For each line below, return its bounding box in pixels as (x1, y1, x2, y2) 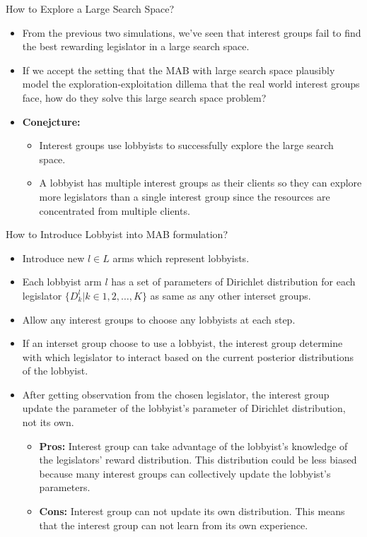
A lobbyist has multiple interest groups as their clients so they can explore (39, 175, 362, 190)
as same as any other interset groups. (150, 288, 311, 302)
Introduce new (22, 250, 85, 265)
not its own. (22, 415, 74, 430)
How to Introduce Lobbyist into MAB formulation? (6, 227, 228, 242)
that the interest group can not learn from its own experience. (39, 517, 308, 532)
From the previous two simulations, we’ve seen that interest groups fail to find (22, 25, 361, 40)
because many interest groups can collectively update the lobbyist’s (39, 466, 331, 480)
